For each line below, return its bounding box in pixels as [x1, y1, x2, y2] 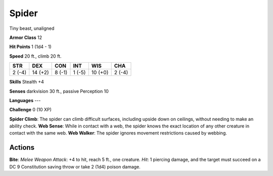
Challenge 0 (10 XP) [9, 107, 52, 113]
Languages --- [9, 97, 41, 103]
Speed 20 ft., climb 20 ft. [9, 53, 62, 59]
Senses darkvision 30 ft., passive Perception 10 [9, 88, 109, 94]
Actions [9, 143, 35, 152]
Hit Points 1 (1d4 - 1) [9, 43, 52, 50]
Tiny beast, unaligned [9, 25, 55, 31]
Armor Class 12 [9, 34, 42, 40]
